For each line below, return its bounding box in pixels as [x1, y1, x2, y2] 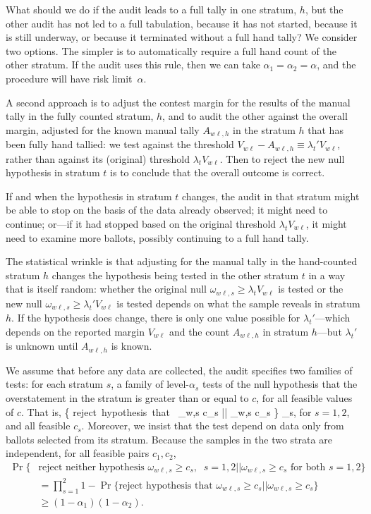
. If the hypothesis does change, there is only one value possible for [11, 310, 300, 325]
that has [308, 122, 343, 137]
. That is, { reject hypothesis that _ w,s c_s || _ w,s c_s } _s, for [21, 404, 312, 419]
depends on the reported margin [6, 324, 145, 338]
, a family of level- [111, 377, 190, 391]
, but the [305, 2, 343, 16]
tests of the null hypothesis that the [202, 377, 358, 391]
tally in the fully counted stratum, [6, 109, 154, 123]
